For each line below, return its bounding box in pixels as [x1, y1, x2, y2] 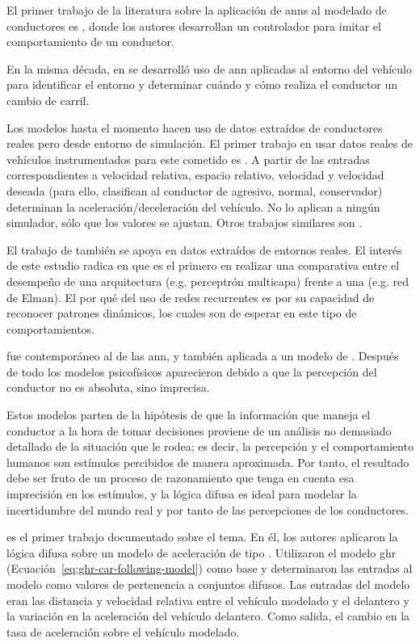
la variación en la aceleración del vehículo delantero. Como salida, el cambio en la [6, 607, 410, 624]
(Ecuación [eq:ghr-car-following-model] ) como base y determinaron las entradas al [6, 560, 413, 577]
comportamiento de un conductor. [6, 33, 174, 50]
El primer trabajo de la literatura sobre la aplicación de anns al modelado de [6, 2, 387, 18]
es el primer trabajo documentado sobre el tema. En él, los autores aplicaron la [6, 528, 398, 545]
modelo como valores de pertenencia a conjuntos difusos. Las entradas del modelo [6, 576, 410, 592]
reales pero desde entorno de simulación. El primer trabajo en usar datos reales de [6, 135, 414, 152]
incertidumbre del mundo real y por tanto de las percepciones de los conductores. [6, 501, 409, 518]
